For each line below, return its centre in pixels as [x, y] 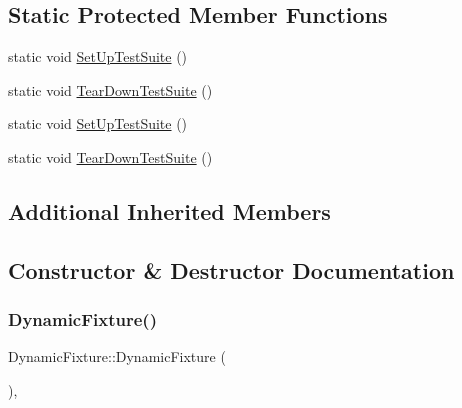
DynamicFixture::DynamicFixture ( [117, 356]
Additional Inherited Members [169, 210]
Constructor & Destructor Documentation [231, 269]
